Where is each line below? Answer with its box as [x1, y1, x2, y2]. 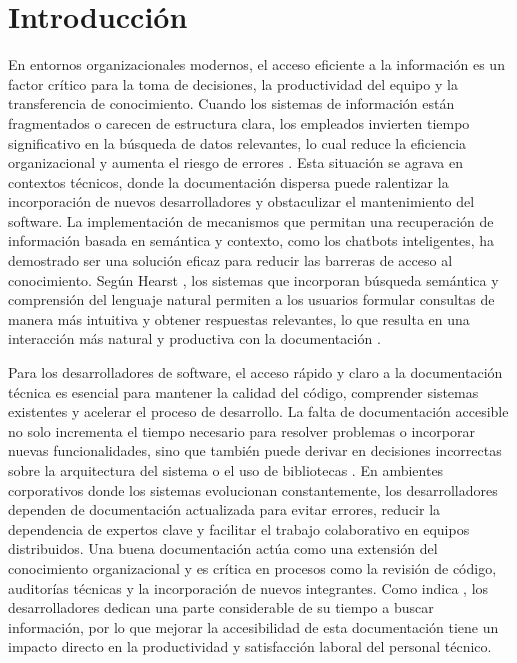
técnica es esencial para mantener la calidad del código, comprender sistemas [8, 381, 479, 402]
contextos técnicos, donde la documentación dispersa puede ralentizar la [8, 171, 449, 192]
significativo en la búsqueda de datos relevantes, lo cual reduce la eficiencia [8, 132, 467, 153]
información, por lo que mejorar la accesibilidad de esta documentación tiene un [8, 616, 499, 637]
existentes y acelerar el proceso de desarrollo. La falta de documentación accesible [8, 401, 509, 422]
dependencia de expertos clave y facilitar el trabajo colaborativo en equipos [8, 518, 470, 539]
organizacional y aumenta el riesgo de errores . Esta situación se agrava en [8, 152, 463, 173]
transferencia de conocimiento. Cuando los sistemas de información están [8, 93, 455, 114]
